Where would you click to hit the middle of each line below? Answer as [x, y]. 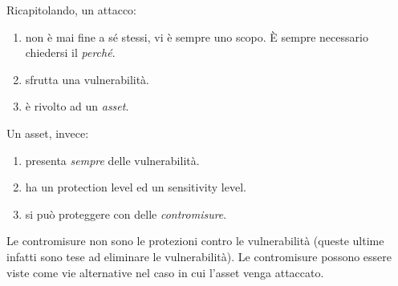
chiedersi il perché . [70, 52]
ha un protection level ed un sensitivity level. [136, 187]
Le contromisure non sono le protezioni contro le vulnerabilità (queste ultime [195, 241]
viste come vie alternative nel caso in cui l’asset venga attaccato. [165, 272]
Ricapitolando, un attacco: [71, 10]
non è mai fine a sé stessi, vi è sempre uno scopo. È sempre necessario [197, 36]
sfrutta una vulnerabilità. [87, 79]
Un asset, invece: [48, 133]
